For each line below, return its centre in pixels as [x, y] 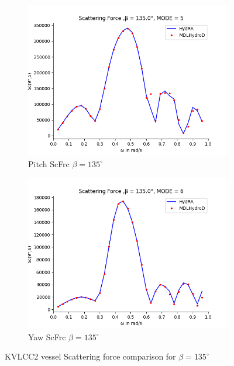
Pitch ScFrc [49, 163]
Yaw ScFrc [47, 336]
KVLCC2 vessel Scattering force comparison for [90, 356]
